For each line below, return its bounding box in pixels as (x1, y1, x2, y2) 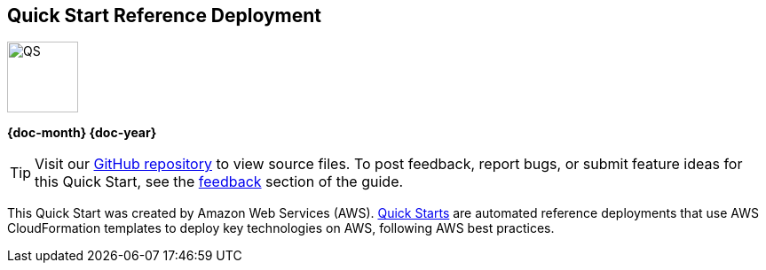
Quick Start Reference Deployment (7, 4, 322, 27)
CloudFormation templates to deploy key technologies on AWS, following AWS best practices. (7, 220, 555, 236)
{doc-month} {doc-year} (7, 125, 157, 141)
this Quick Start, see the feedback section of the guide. (35, 173, 404, 191)
